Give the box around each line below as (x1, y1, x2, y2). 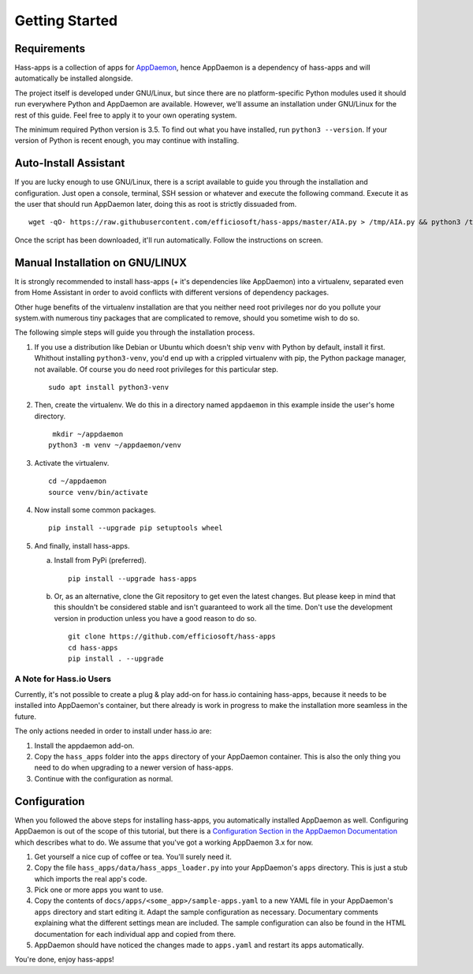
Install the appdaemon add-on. (34, 740, 135, 750)
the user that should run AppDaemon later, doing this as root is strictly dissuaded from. (14, 200, 297, 209)
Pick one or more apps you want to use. (34, 885, 164, 895)
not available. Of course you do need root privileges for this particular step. (34, 364, 279, 374)
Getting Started (14, 12, 118, 29)
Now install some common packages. (34, 505, 157, 515)
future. (14, 711, 37, 721)
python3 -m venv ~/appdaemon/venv (48, 440, 181, 450)
